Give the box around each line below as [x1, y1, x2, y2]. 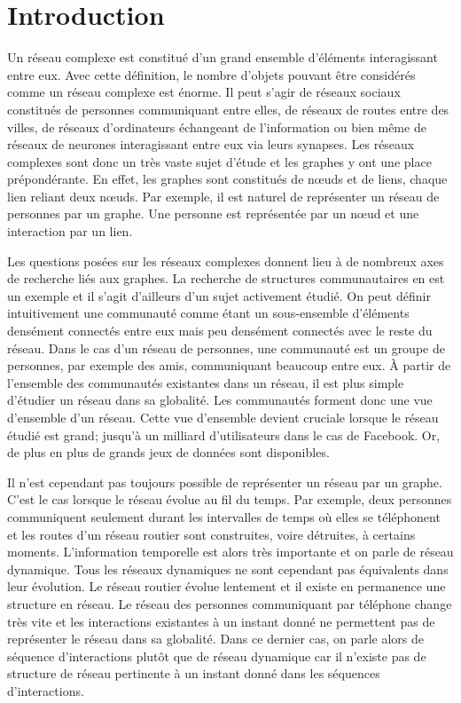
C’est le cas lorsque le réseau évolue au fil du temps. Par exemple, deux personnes [7, 490, 452, 509]
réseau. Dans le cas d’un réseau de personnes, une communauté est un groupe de [7, 338, 445, 357]
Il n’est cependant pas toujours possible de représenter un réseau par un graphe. [7, 472, 442, 491]
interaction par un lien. [7, 222, 133, 241]
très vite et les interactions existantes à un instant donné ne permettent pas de [7, 612, 435, 630]
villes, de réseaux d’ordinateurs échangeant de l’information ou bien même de [7, 117, 426, 136]
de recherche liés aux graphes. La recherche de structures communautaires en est [7, 269, 445, 288]
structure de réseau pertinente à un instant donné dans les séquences [7, 664, 380, 683]
